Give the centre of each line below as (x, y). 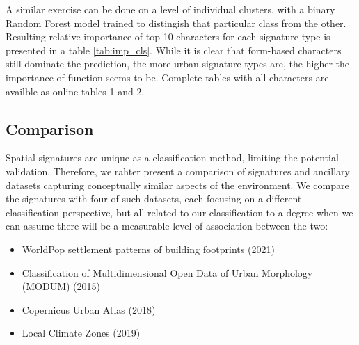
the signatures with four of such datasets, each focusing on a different (154, 199)
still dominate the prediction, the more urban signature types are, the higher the (177, 64)
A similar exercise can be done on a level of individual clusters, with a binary (170, 9)
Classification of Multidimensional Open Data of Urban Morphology (167, 272)
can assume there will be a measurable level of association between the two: (167, 226)
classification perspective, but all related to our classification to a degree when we (179, 212)
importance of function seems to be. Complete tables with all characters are (167, 77)
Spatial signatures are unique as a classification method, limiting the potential (172, 158)
